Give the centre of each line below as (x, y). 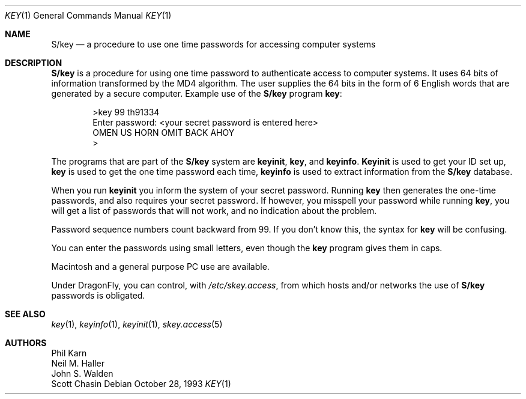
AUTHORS (26, 343)
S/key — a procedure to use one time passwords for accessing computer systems (213, 44)
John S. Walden (82, 373)
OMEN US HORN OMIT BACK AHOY (164, 132)
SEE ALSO (25, 314)
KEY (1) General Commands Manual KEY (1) (88, 15)
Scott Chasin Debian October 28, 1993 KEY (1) (141, 384)
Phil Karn (69, 353)
